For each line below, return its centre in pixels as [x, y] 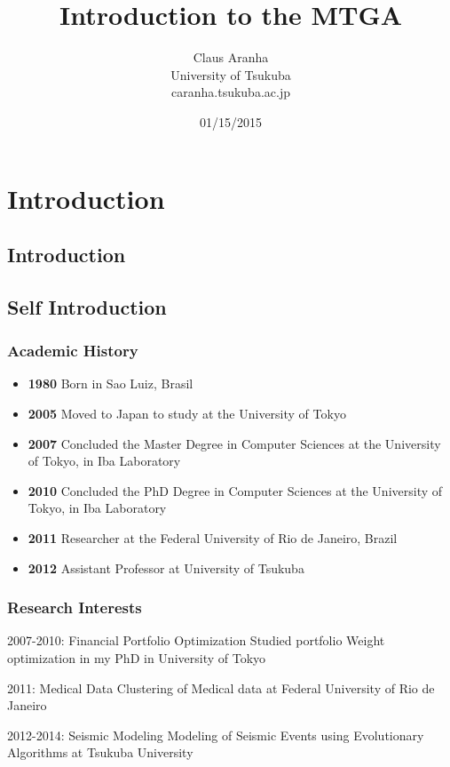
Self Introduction [87, 306]
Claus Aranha [231, 57]
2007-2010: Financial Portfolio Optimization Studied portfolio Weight [196, 640]
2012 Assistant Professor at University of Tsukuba [166, 567]
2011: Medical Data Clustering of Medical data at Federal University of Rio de [221, 687]
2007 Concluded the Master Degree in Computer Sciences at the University [234, 443]
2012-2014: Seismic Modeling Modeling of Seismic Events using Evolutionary [216, 735]
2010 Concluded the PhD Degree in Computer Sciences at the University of [235, 490]
